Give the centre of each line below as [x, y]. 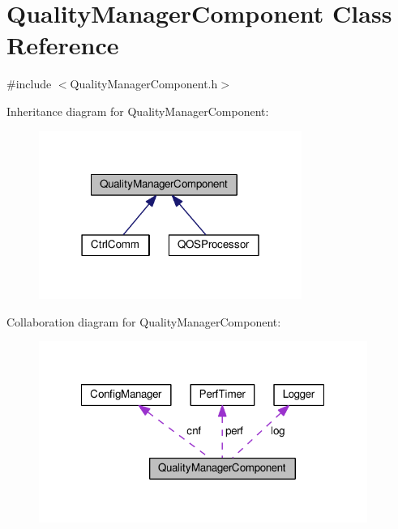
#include [29, 84]
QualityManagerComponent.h [144, 84]
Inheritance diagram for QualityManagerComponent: [138, 111]
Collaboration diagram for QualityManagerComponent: [144, 321]
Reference [63, 45]
